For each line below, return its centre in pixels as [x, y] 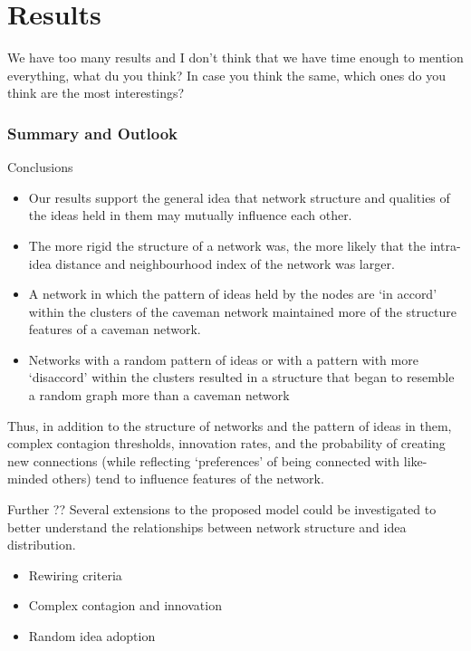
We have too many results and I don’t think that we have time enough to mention [235, 57]
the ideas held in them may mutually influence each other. [190, 215]
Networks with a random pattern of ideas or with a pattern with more [223, 359]
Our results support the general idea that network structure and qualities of [239, 197]
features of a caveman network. [115, 329]
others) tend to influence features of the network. [188, 479]
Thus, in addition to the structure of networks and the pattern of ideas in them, [230, 425]
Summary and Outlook [93, 133]
